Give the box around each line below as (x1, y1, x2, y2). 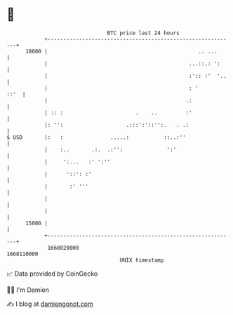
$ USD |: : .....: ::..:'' (6, 133, 187, 141)
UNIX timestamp (119, 256, 164, 264)
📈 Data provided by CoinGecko (6, 269, 98, 278)
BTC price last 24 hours (107, 29, 180, 36)
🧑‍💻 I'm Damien (6, 286, 50, 294)
